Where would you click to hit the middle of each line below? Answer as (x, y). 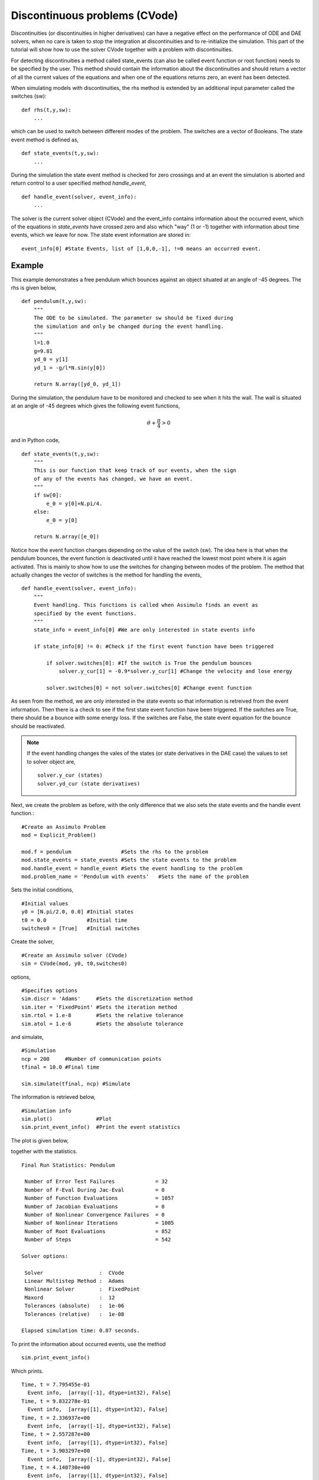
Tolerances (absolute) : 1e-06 (74, 1306)
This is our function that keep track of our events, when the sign (135, 470)
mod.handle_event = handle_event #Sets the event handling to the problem (132, 868)
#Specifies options (50, 990)
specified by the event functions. (85, 613)
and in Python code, (35, 440)
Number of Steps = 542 (98, 1240)
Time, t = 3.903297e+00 (56, 1451)
